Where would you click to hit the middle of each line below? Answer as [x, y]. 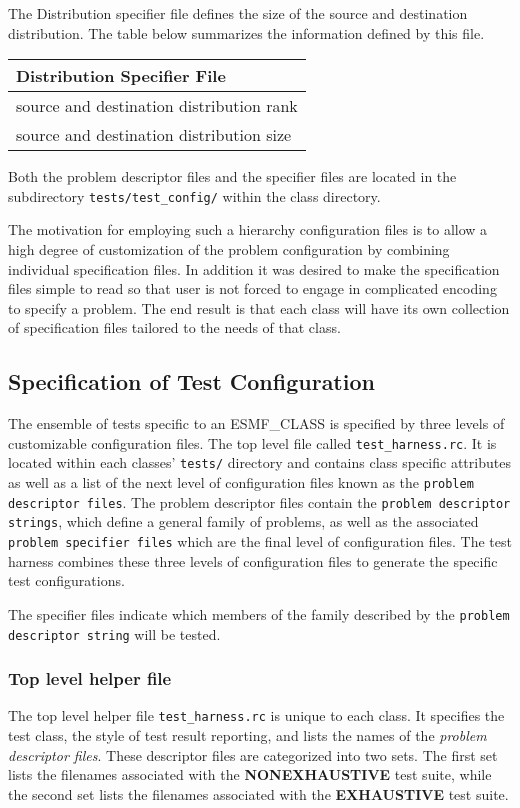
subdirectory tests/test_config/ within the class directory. [194, 195]
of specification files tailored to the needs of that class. [174, 327]
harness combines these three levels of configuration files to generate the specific [253, 560]
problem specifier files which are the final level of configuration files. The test [260, 541]
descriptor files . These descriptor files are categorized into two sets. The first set [253, 754]
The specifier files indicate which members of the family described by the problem [259, 613]
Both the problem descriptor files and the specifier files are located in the [232, 176]
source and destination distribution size [154, 135]
